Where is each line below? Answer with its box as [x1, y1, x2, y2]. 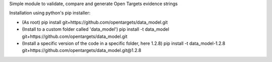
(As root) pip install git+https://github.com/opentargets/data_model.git [22, 19, 168, 25]
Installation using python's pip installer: [9, 10, 91, 16]
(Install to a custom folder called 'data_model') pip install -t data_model [22, 26, 170, 32]
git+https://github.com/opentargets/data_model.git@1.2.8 [22, 47, 142, 53]
